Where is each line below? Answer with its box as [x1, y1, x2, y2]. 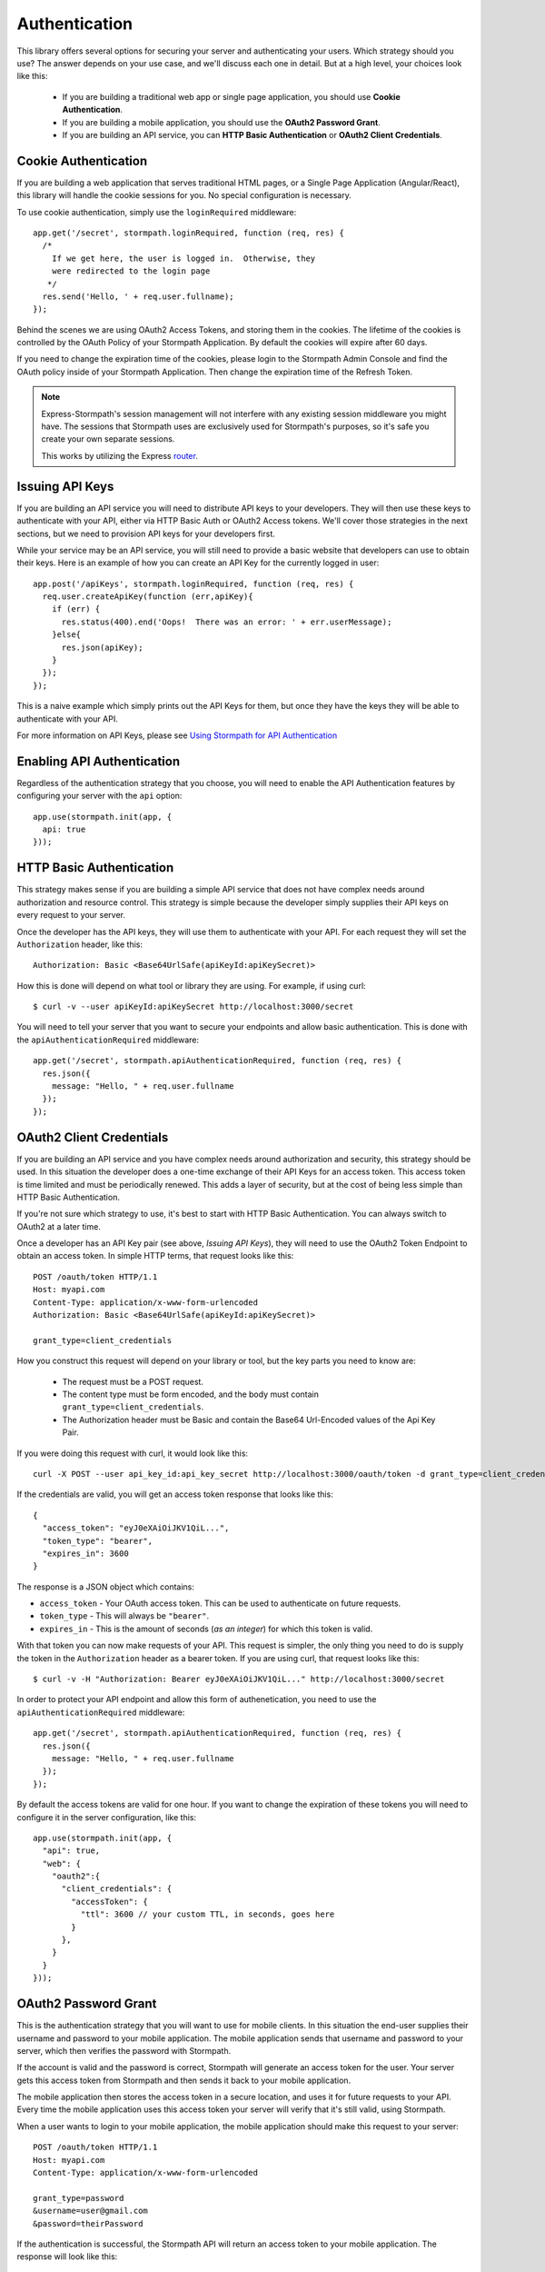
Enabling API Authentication [16, 753, 181, 769]
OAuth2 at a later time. [16, 1221, 102, 1231]
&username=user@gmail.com [33, 2206, 149, 2217]
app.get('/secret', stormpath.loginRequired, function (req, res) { [33, 227, 344, 238]
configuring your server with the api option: [16, 791, 183, 802]
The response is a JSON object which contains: [16, 1581, 195, 1592]
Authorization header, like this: [16, 939, 143, 950]
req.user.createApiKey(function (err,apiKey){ [42, 592, 253, 602]
